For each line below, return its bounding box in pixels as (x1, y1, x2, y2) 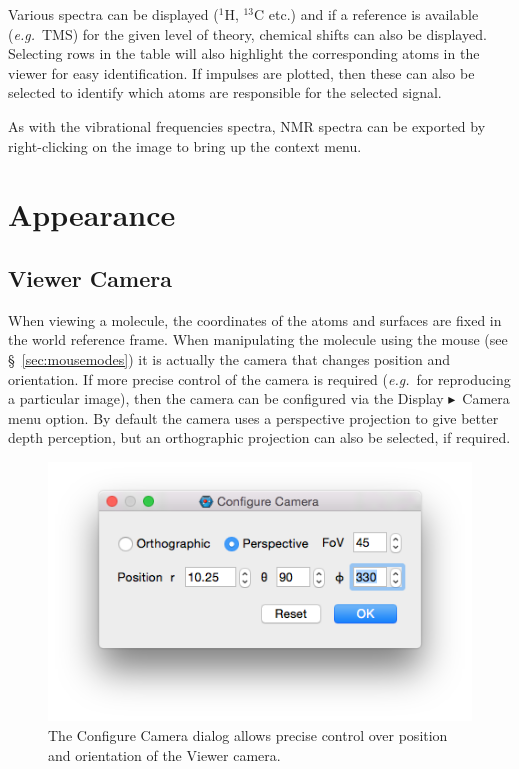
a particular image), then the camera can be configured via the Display (8, 388, 444, 409)
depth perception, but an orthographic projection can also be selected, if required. (8, 427, 511, 448)
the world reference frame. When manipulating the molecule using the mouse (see (8, 329, 508, 350)
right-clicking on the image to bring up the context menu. (8, 135, 362, 156)
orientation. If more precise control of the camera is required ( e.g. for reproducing (8, 368, 511, 389)
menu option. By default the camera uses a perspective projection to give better (8, 407, 499, 428)
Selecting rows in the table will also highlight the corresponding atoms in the (8, 43, 480, 64)
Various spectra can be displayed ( (8, 4, 219, 24)
